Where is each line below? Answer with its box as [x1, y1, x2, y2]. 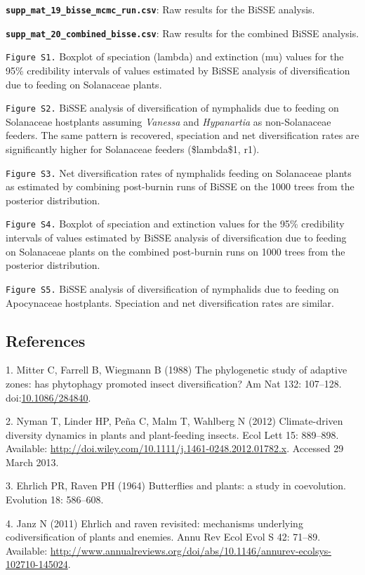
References [6, 329, 86, 351]
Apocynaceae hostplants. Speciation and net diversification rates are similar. [6, 295, 335, 310]
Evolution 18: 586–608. [6, 492, 104, 507]
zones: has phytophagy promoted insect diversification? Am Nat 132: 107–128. [6, 376, 342, 390]
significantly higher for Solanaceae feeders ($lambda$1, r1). [6, 142, 260, 156]
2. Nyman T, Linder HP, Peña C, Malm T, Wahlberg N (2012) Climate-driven [6, 414, 343, 428]
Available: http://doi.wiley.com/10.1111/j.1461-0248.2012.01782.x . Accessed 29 [6, 441, 344, 456]
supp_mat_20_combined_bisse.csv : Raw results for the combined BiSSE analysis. [6, 25, 359, 40]
